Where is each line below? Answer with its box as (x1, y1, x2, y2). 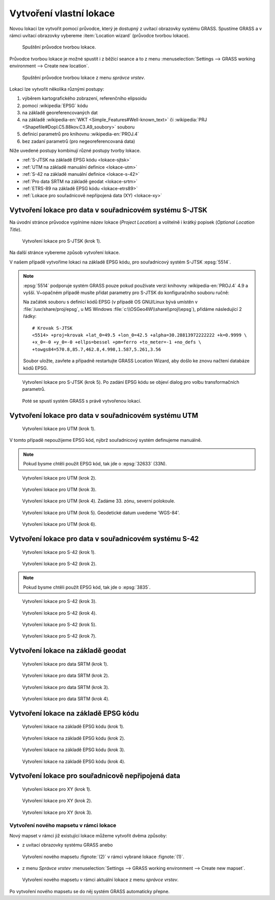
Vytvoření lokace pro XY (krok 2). (22, 798, 93, 804)
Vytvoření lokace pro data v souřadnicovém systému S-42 (9, 535, 199, 543)
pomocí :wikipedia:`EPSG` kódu (22, 102, 88, 109)
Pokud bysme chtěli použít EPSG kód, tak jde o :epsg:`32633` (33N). (23, 461, 167, 467)
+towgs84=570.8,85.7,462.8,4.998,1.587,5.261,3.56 (32, 347, 161, 352)
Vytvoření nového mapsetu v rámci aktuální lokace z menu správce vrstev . (22, 877, 179, 883)
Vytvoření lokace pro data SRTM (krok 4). (22, 696, 109, 702)
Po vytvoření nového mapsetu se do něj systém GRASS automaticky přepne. (9, 888, 170, 894)
